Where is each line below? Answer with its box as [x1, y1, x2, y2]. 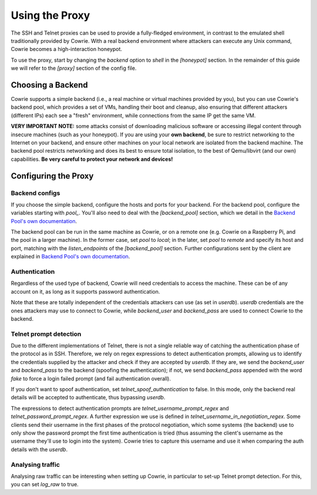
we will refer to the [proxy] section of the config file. [11, 65, 137, 72]
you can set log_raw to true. [11, 481, 79, 488]
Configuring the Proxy [11, 171, 94, 181]
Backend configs [11, 188, 60, 197]
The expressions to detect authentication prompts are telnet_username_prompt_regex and [11, 405, 229, 412]
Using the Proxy [11, 9, 90, 22]
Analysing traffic [11, 460, 60, 469]
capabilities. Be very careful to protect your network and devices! [11, 156, 173, 163]
